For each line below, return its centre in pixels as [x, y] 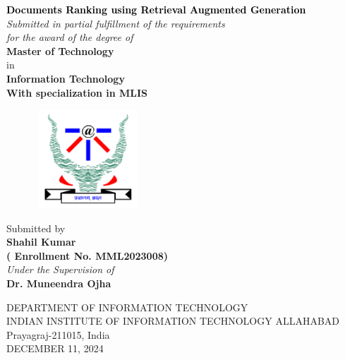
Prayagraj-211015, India [58, 334]
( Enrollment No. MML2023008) [87, 255]
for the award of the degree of [70, 37]
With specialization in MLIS [77, 92]
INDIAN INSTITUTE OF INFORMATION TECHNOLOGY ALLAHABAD [173, 321]
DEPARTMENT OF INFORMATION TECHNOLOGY [127, 307]
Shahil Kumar [41, 242]
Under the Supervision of [60, 269]
